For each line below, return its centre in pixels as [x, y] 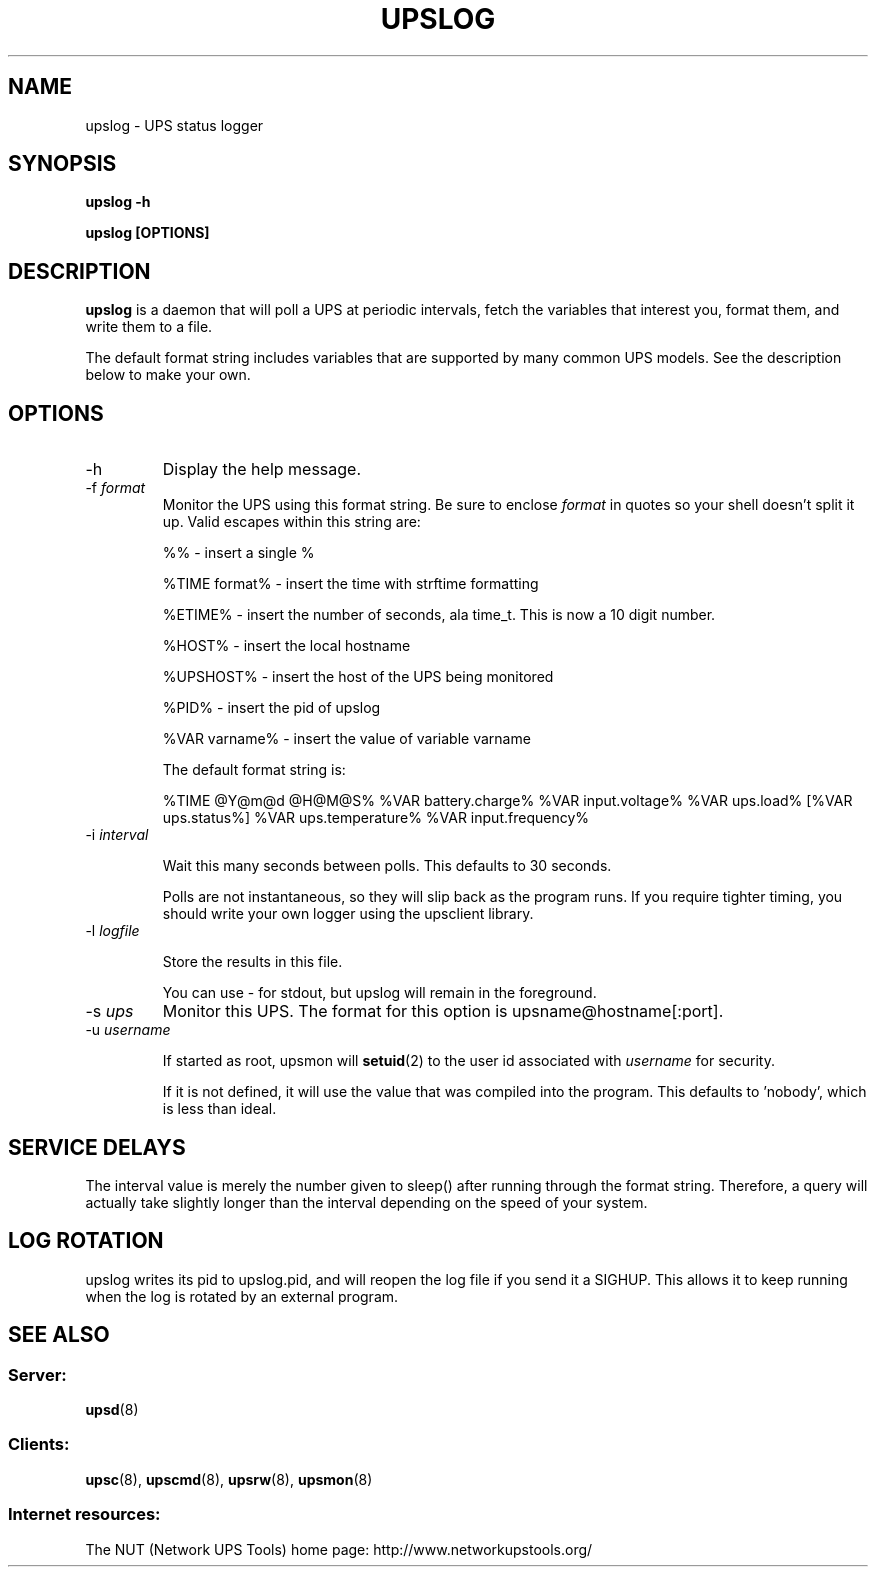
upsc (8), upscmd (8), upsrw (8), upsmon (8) [229, 1479]
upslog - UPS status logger [174, 125]
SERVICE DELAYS [97, 1147]
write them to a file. [149, 327]
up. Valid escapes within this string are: [291, 522]
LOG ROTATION [86, 1241]
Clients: [39, 1444]
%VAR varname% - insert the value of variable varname [346, 739]
